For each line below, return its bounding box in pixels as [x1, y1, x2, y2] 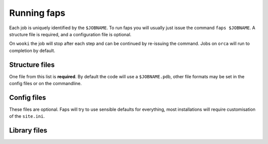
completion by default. [9, 48, 56, 53]
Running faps [9, 7, 66, 18]
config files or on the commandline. [9, 81, 82, 87]
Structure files [9, 60, 55, 69]
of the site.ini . [9, 113, 45, 119]
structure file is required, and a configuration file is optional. [9, 31, 132, 37]
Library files [9, 126, 47, 135]
